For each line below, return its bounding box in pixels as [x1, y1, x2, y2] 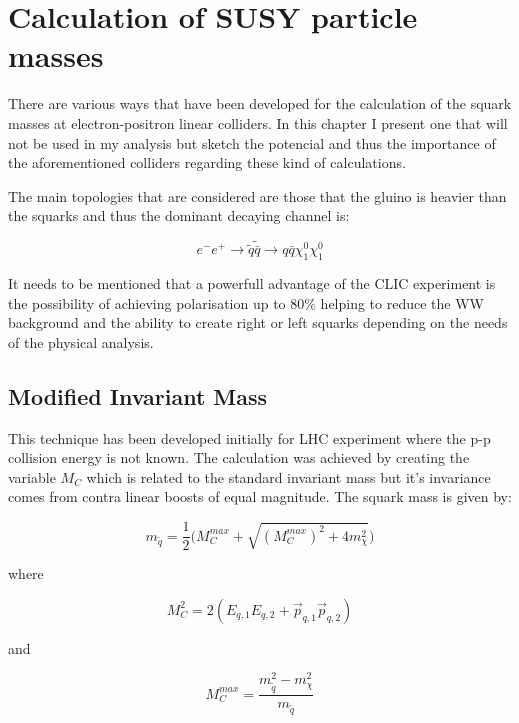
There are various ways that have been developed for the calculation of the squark [8, 93, 512, 114]
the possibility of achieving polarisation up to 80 [8, 292, 305, 313]
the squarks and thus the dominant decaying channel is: [8, 205, 350, 226]
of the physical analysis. [8, 331, 154, 352]
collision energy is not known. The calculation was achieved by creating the [8, 447, 470, 468]
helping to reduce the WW [320, 292, 484, 313]
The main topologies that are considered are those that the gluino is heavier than [8, 185, 507, 206]
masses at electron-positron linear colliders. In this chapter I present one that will [8, 112, 508, 133]
